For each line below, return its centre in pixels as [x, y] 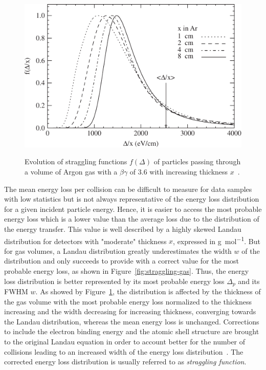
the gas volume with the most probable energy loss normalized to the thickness [128, 301]
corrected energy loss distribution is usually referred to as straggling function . [125, 362]
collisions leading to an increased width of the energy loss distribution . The [124, 351]
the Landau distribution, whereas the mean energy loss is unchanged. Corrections [132, 321]
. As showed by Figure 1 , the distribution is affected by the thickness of [148, 291]
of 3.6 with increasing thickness [179, 172]
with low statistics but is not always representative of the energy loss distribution [132, 199]
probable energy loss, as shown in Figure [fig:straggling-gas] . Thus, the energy [127, 271]
